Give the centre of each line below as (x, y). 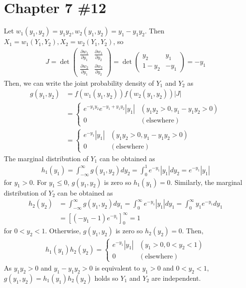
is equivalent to (117, 267)
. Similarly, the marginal (206, 182)
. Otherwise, (63, 231)
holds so (106, 278)
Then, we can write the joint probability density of (79, 83)
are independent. (176, 278)
